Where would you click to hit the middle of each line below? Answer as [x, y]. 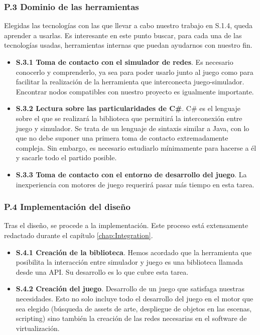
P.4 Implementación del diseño [67, 207]
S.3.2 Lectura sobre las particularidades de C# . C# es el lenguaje [128, 108]
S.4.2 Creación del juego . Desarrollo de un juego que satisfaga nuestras [130, 289]
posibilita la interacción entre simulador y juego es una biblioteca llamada [129, 262]
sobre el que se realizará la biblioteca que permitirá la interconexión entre [129, 118]
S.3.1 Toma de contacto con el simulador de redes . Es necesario [124, 62]
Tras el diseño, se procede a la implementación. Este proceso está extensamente [126, 225]
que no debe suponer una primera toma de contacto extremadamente [122, 138]
